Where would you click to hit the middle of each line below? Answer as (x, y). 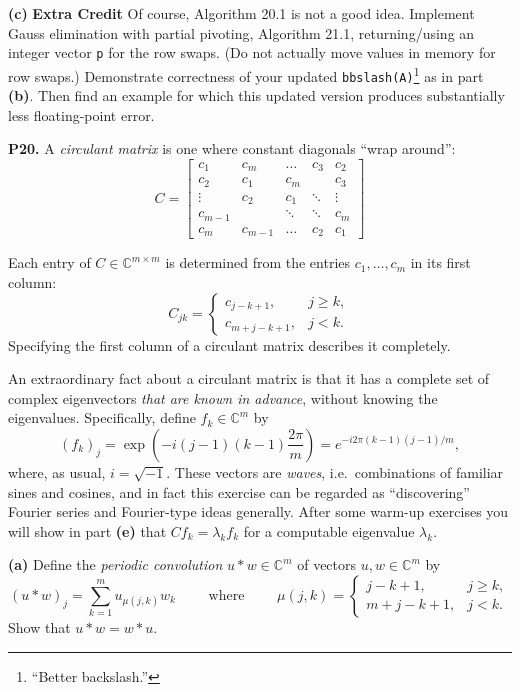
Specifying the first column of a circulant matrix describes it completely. (229, 344)
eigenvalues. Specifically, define (102, 417)
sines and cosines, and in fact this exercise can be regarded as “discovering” (239, 491)
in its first (440, 262)
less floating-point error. (81, 114)
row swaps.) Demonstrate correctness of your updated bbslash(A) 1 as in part (246, 74)
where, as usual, (57, 471)
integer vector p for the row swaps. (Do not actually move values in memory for (252, 52)
